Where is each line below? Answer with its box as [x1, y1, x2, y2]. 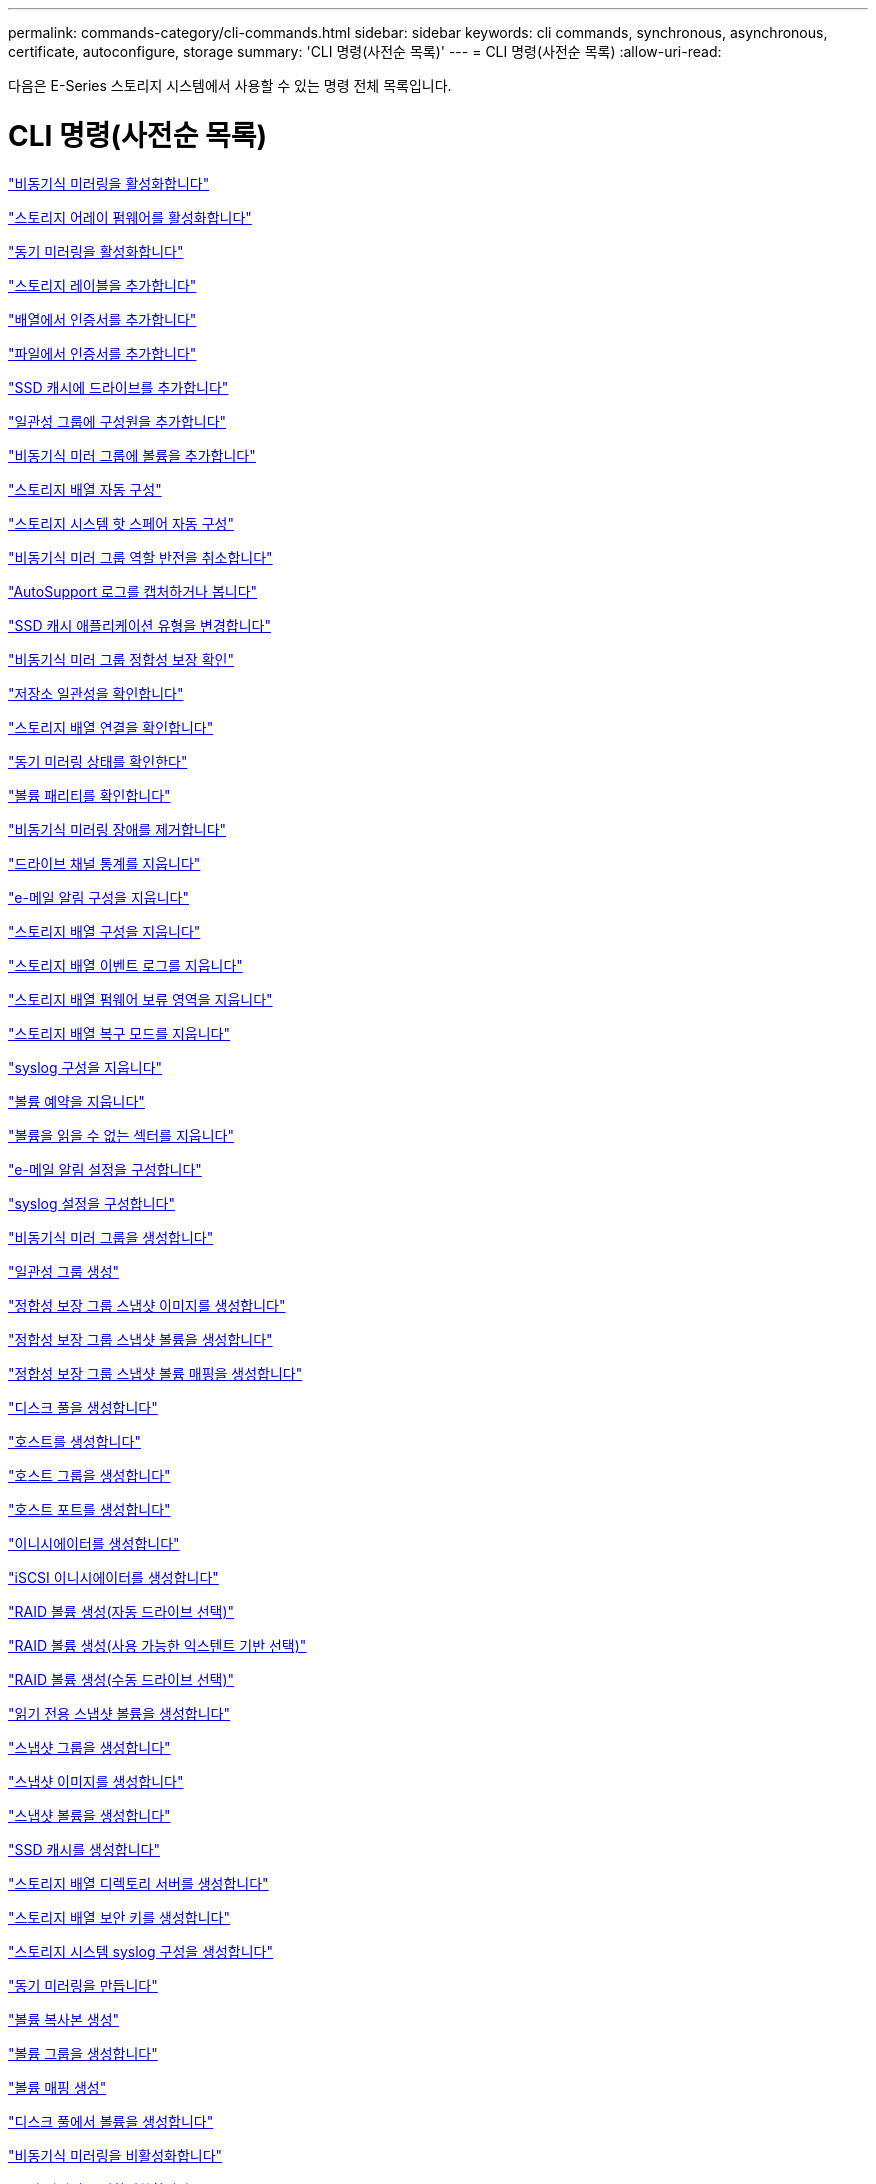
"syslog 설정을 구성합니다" [8, 1194, 175, 1212]
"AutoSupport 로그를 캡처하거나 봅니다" [8, 582, 258, 600]
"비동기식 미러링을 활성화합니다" [8, 174, 210, 192]
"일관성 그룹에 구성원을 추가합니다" [8, 412, 227, 430]
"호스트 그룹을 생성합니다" [8, 1466, 171, 1484]
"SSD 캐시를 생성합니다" [8, 1840, 161, 1858]
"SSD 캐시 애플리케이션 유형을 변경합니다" [8, 616, 271, 634]
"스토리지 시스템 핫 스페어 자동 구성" [8, 514, 234, 532]
